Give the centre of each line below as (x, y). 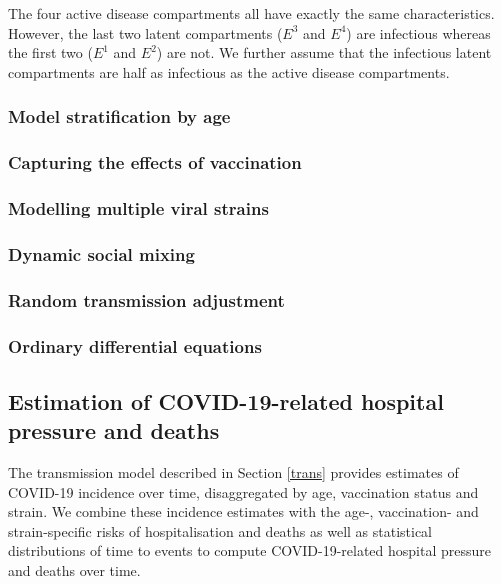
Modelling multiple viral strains (138, 207)
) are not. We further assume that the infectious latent (324, 52)
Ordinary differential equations (135, 345)
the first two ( (50, 52)
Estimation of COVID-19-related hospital (226, 400)
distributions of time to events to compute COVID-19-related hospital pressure (250, 550)
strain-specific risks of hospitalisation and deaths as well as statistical (220, 530)
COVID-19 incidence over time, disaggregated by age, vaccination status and (243, 491)
